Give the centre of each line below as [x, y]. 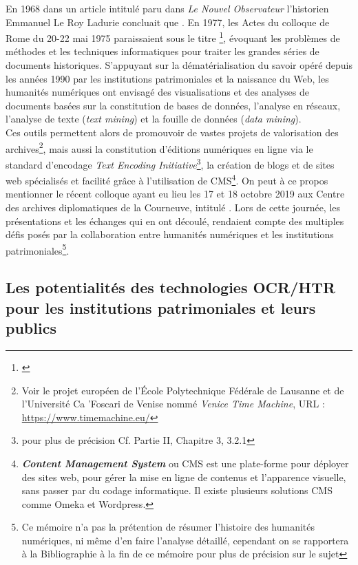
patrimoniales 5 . [38, 249]
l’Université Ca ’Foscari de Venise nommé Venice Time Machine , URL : [173, 404]
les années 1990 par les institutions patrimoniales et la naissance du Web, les [167, 78]
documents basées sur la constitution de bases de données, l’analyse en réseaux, [173, 105]
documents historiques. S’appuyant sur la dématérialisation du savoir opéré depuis [179, 65]
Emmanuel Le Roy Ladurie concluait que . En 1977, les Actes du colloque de [168, 22]
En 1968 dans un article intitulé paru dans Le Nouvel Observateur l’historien [167, 8]
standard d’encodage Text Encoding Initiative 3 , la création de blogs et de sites [170, 163]
